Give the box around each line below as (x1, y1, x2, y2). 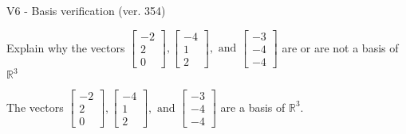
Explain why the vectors (6, 39, 125, 56)
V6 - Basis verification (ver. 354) (6, 2, 166, 18)
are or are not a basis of (282, 39, 399, 56)
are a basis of (220, 98, 286, 115)
